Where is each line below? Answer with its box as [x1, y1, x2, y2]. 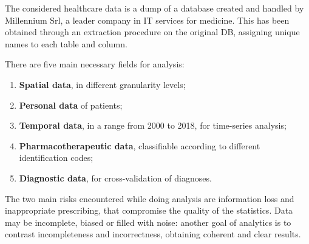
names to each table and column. [5, 37, 127, 50]
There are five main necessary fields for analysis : [5, 58, 185, 70]
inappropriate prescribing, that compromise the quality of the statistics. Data [5, 204, 293, 217]
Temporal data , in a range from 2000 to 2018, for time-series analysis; [19, 119, 287, 132]
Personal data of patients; [19, 98, 123, 111]
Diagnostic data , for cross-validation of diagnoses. [19, 171, 212, 184]
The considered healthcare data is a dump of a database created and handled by [5, 2, 304, 14]
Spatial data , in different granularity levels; [19, 78, 186, 90]
